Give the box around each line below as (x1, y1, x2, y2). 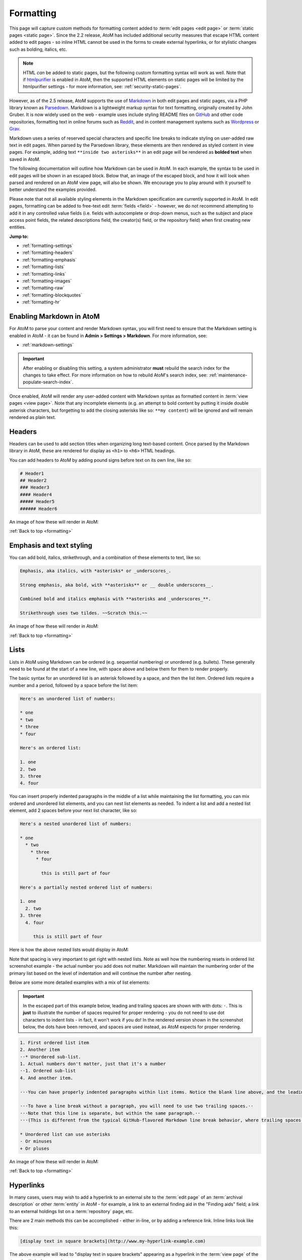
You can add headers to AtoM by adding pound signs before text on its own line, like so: (9, 457, 192, 463)
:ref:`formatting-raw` (22, 285, 65, 291)
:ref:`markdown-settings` (22, 342, 74, 348)
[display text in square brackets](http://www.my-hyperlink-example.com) (20, 1238, 206, 1244)
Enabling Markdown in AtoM (9, 312, 100, 321)
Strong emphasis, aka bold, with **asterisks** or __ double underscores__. (20, 582, 214, 588)
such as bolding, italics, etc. (9, 46, 67, 52)
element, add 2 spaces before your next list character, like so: (9, 807, 137, 813)
